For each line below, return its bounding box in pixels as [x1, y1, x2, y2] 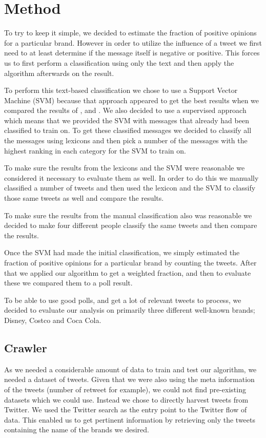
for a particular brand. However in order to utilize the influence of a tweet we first [4, 37, 262, 48]
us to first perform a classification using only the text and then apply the [4, 57, 234, 68]
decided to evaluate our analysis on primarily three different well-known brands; [4, 304, 255, 315]
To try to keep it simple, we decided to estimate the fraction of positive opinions [4, 27, 257, 38]
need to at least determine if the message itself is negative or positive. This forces [4, 47, 260, 58]
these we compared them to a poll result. [4, 277, 133, 288]
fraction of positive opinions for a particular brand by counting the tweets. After [4, 257, 257, 268]
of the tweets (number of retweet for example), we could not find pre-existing [4, 384, 246, 394]
